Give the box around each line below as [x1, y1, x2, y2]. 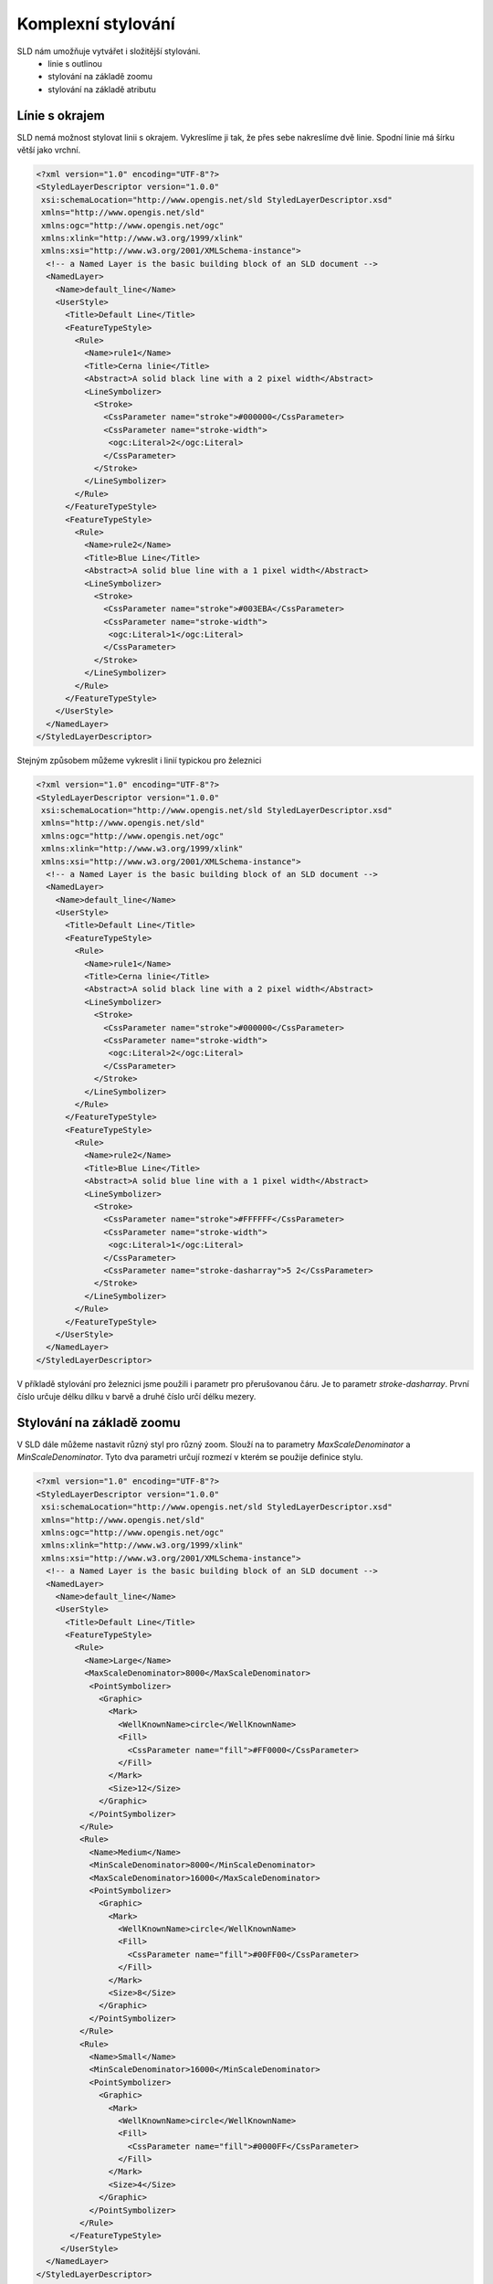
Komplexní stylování [16, 14, 175, 34]
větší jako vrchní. [16, 144, 81, 155]
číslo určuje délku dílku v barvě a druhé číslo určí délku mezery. [16, 1391, 257, 1402]
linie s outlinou [47, 58, 102, 69]
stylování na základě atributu [47, 83, 157, 95]
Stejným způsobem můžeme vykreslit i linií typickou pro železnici [16, 755, 262, 767]
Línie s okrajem [16, 108, 105, 123]
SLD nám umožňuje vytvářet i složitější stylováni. [16, 46, 201, 57]
